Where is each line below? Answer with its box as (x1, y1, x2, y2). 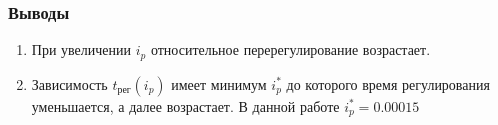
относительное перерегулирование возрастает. (150, 39, 431, 60)
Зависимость (31, 73, 108, 94)
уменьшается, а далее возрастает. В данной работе (31, 95, 340, 116)
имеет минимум (171, 73, 267, 94)
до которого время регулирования (286, 73, 490, 94)
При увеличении (31, 39, 132, 60)
